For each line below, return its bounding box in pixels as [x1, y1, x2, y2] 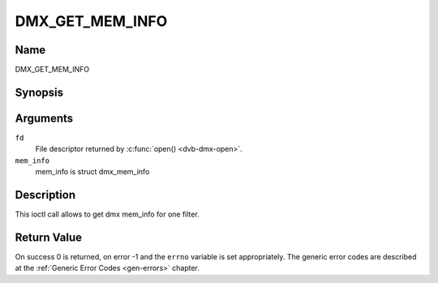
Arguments [15, 111, 74, 125]
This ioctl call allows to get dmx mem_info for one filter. [15, 209, 200, 219]
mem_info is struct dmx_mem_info [35, 167, 150, 177]
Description [15, 187, 76, 202]
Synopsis [15, 85, 64, 99]
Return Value [15, 230, 83, 244]
